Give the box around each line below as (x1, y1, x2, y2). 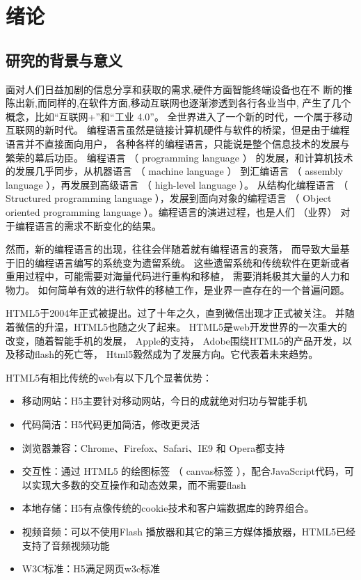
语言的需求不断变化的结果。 (34, 218, 161, 233)
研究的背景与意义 (6, 49, 122, 70)
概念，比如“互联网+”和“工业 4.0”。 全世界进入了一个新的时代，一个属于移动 (6, 109, 353, 123)
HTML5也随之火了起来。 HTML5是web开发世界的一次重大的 (73, 320, 347, 334)
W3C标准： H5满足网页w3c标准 (22, 561, 161, 576)
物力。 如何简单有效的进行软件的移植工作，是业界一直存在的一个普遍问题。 (6, 282, 350, 297)
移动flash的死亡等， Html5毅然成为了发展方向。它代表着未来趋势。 (15, 347, 319, 361)
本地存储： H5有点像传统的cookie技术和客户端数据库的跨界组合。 (22, 501, 314, 515)
